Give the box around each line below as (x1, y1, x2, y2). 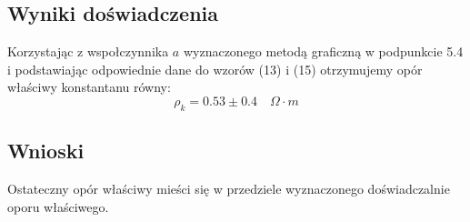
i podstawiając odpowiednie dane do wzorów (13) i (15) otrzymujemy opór (7, 59, 423, 78)
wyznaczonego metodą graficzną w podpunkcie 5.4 (183, 42, 464, 61)
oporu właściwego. (7, 197, 109, 216)
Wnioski (7, 136, 85, 165)
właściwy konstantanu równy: (7, 77, 171, 96)
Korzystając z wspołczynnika (7, 42, 169, 61)
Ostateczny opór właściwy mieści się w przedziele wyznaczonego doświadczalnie (7, 178, 450, 197)
